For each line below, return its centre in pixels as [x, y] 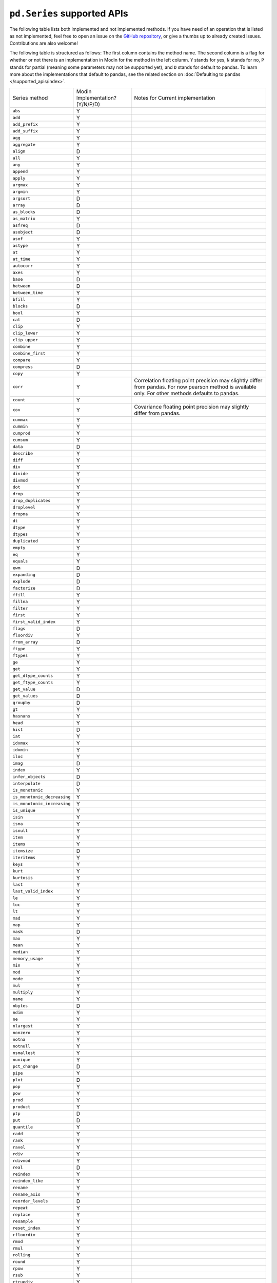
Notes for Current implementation [175, 98]
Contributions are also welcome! [44, 43]
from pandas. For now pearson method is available [195, 386]
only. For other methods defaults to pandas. [187, 393]
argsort [22, 198]
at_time [22, 259]
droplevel [24, 507]
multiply [23, 992]
